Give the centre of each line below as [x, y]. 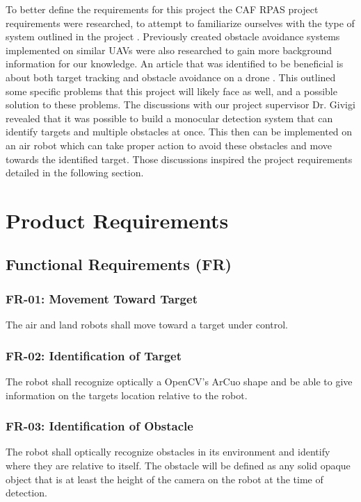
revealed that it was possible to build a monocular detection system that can [169, 118]
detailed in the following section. [75, 173]
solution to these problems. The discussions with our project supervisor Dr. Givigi [180, 104]
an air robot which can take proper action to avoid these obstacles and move [169, 145]
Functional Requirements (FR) [119, 264]
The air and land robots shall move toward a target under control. [147, 325]
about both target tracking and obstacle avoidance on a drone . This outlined [171, 77]
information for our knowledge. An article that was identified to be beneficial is [175, 64]
